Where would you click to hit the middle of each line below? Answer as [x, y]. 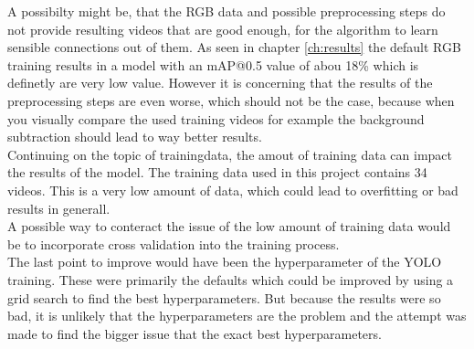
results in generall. [59, 208]
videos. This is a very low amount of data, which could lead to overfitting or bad [233, 190]
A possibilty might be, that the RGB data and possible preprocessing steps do [226, 11]
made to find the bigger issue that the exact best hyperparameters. [195, 333]
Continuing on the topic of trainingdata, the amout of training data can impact [230, 154]
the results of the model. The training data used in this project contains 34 [217, 172]
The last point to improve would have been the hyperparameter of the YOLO [225, 262]
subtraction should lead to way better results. [135, 137]
